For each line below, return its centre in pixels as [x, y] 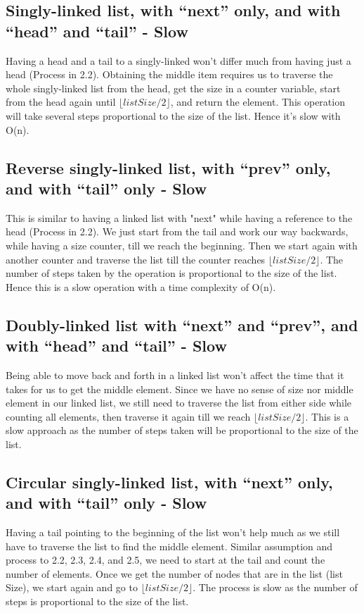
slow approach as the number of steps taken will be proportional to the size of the [182, 430]
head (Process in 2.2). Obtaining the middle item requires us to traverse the [169, 74]
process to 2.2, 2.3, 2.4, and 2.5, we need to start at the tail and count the [165, 560]
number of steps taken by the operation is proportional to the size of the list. [171, 273]
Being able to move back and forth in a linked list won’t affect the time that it [175, 374]
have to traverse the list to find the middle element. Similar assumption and [169, 546]
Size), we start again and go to [72, 587]
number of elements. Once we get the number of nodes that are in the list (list [174, 573]
